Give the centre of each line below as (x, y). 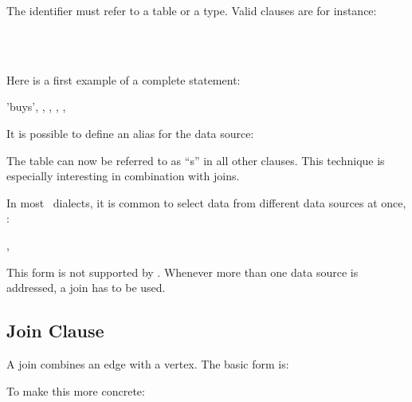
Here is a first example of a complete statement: (124, 79)
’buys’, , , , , (36, 106)
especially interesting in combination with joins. (123, 176)
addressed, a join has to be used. (86, 288)
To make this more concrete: (76, 390)
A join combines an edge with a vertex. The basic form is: (148, 363)
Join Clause (55, 331)
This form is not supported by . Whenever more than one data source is (182, 272)
